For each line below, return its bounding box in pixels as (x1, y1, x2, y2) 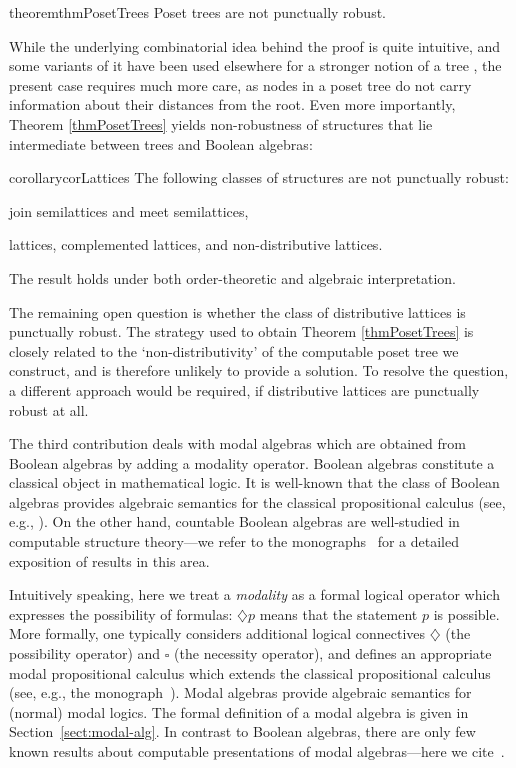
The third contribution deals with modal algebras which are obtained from (9, 433, 466, 454)
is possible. (433, 603, 500, 624)
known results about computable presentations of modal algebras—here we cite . (9, 741, 505, 761)
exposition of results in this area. (9, 550, 210, 571)
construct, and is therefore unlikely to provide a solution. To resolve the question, (9, 360, 509, 381)
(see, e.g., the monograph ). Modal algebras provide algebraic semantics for (9, 682, 472, 703)
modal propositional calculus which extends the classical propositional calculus (9, 662, 491, 683)
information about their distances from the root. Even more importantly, (9, 94, 456, 115)
